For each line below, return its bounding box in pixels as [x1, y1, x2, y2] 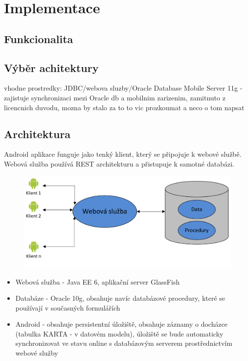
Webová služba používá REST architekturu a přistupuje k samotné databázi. [4, 158, 234, 168]
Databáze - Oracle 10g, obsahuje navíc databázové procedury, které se [15, 293, 225, 303]
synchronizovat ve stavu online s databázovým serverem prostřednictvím [15, 338, 232, 348]
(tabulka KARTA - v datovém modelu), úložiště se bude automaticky [15, 328, 224, 338]
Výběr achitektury [4, 60, 99, 75]
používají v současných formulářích [15, 302, 120, 313]
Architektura [4, 126, 71, 141]
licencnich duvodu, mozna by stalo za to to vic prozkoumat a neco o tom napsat [4, 102, 245, 112]
